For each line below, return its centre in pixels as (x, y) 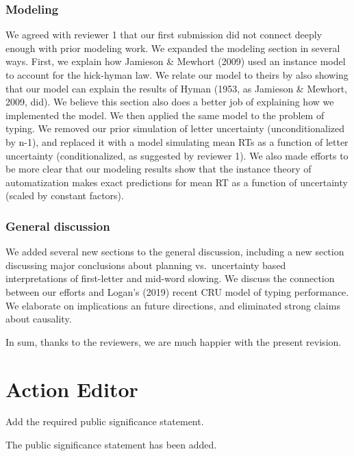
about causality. (39, 319)
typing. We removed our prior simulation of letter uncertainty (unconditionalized (175, 128)
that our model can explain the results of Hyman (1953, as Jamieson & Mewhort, (177, 88)
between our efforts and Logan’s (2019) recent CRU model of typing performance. (177, 291)
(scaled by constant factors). (65, 195)
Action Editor (72, 389)
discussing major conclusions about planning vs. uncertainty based (146, 265)
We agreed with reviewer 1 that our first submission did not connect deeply (164, 35)
